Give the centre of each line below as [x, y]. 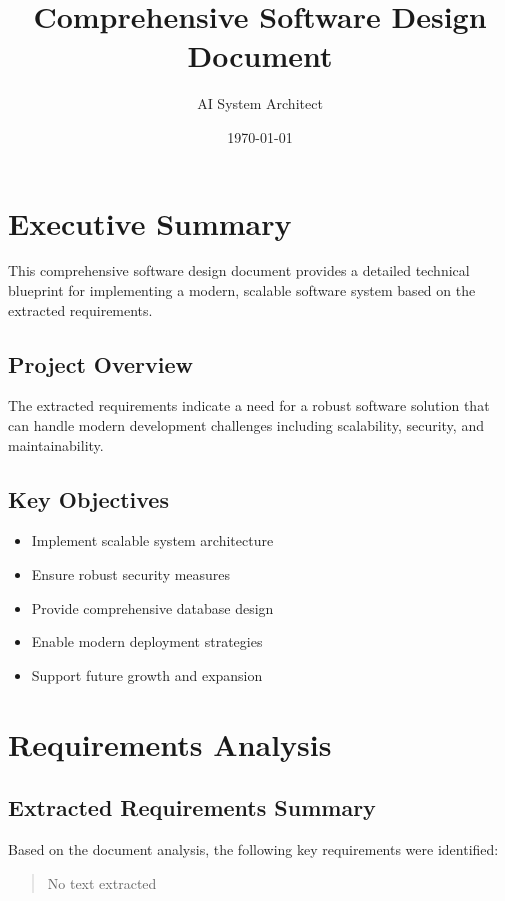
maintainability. [56, 444]
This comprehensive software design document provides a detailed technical [239, 270]
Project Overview [101, 363]
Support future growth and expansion [147, 674]
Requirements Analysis [170, 743]
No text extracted [102, 882]
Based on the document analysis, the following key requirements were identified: [253, 848]
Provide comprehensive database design [152, 607]
